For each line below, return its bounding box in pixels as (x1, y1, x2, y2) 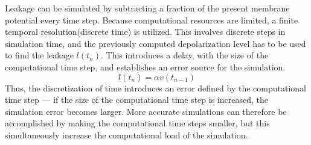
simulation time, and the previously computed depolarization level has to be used (5, 37, 306, 49)
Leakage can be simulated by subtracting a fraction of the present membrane (5, 2, 290, 14)
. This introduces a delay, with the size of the (101, 49, 269, 61)
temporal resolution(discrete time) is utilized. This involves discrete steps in (5, 25, 286, 38)
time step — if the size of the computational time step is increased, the (5, 93, 268, 106)
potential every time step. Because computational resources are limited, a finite (5, 13, 298, 26)
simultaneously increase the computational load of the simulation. (5, 128, 248, 141)
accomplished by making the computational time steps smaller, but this (5, 117, 270, 129)
